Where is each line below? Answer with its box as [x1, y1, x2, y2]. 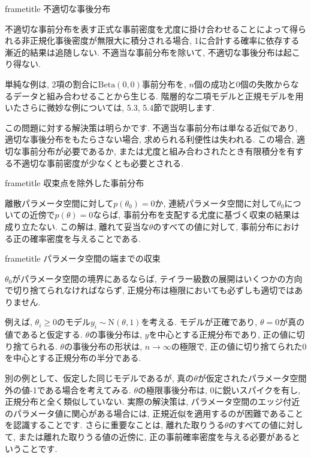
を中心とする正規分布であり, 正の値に [149, 328, 297, 341]
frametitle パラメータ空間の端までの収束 [5, 252, 161, 265]
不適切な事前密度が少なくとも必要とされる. [13, 156, 183, 169]
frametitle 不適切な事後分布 [5, 2, 111, 14]
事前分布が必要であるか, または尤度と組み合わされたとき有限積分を [21, 144, 287, 157]
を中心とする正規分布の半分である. [5, 351, 141, 364]
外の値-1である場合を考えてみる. [5, 383, 131, 396]
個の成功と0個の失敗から [194, 77, 291, 90]
